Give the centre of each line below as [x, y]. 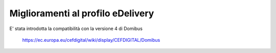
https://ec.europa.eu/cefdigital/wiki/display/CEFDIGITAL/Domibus [91, 40]
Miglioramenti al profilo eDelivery [82, 13]
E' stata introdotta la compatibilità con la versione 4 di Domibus [76, 29]
